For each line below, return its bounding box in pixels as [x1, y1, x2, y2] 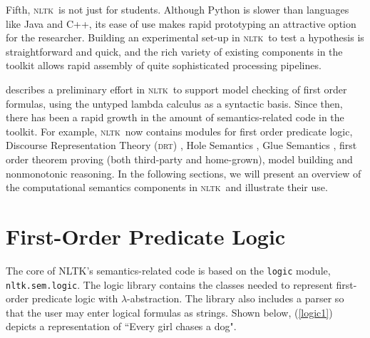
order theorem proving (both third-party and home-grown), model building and [6, 151, 353, 166]
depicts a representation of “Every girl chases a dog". [6, 319, 237, 334]
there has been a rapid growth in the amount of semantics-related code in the [6, 110, 344, 125]
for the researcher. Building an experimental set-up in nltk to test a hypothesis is [6, 30, 364, 45]
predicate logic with [31, 291, 118, 306]
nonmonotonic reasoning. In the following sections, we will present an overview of [6, 165, 361, 180]
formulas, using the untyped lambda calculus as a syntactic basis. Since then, [6, 96, 343, 111]
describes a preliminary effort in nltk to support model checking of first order [6, 81, 347, 96]
